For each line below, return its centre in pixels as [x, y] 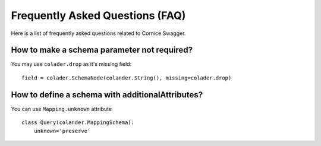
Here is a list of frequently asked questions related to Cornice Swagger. [98, 33]
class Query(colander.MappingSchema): [78, 123]
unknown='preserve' [62, 131]
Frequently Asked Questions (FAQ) [98, 15]
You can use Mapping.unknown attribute [62, 109]
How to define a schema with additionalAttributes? [107, 95]
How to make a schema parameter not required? [102, 50]
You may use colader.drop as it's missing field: [71, 64]
